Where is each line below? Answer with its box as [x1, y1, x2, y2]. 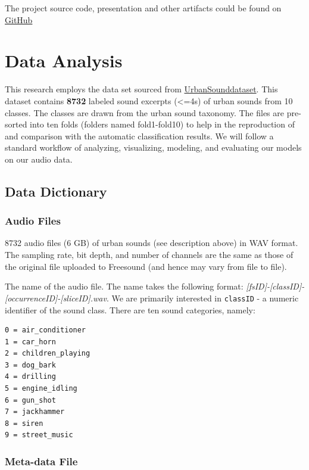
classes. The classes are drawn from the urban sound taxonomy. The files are [5, 106, 284, 119]
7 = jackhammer [5, 407, 65, 416]
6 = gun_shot [5, 396, 56, 404]
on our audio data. [5, 152, 73, 165]
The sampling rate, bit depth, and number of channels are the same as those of [5, 248, 294, 261]
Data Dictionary [5, 182, 107, 200]
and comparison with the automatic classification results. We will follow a [5, 129, 274, 142]
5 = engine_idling [5, 384, 77, 393]
